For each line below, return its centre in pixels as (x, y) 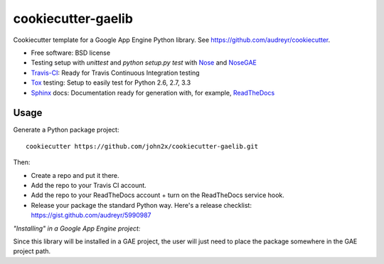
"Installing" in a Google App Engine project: (77, 228)
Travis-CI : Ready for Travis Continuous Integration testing (115, 73)
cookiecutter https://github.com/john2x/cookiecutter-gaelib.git (142, 146)
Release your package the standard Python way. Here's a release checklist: (142, 205)
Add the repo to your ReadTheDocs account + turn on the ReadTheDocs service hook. (158, 195)
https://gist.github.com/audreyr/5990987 (91, 215)
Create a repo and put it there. (75, 175)
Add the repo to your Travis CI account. (89, 185)
